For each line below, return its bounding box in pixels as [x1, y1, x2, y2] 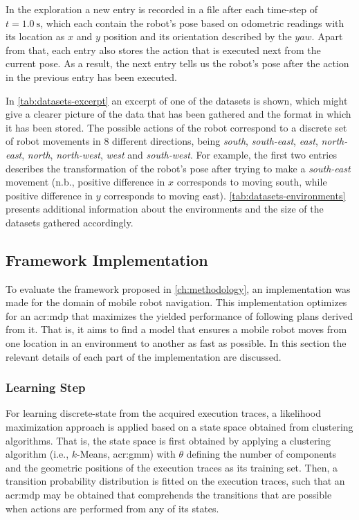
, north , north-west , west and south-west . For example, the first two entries [21, 147, 337, 161]
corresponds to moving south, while [176, 174, 327, 189]
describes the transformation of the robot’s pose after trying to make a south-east [6, 161, 351, 175]
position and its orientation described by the [103, 29, 292, 44]
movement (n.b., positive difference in [6, 174, 165, 189]
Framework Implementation [6, 249, 208, 270]
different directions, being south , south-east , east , [112, 134, 318, 148]
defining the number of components [186, 447, 337, 461]
